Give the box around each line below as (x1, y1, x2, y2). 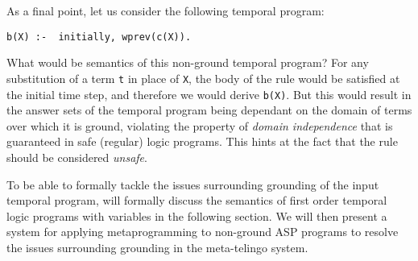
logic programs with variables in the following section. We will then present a (6, 207, 387, 224)
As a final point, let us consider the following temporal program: (6, 2, 325, 19)
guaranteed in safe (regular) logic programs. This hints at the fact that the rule (6, 133, 398, 150)
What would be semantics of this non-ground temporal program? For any (6, 54, 369, 71)
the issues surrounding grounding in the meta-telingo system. (6, 238, 308, 255)
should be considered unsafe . (6, 148, 147, 165)
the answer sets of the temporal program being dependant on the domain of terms (6, 101, 412, 118)
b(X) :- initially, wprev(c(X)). (6, 31, 192, 43)
